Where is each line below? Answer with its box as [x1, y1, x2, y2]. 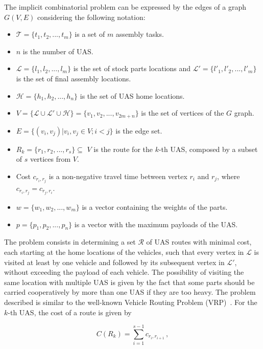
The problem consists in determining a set [4, 236, 136, 247]
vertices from [30, 154, 71, 164]
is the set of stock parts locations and [73, 63, 191, 74]
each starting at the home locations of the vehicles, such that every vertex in [4, 246, 244, 257]
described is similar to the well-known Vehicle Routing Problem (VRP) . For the [4, 296, 257, 307]
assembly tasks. [115, 29, 164, 39]
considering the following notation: [37, 11, 146, 22]
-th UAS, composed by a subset [158, 143, 258, 154]
